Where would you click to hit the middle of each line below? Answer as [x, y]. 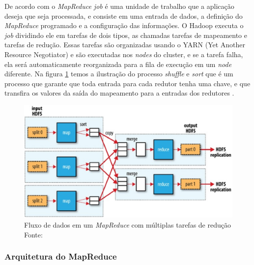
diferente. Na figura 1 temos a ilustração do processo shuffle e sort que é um [119, 74]
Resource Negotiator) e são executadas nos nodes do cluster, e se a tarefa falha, [124, 54]
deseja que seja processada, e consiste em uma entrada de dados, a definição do [124, 16]
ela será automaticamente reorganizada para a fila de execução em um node [118, 64]
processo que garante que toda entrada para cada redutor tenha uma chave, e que [127, 83]
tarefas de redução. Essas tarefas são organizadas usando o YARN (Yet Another [125, 45]
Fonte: [33, 234]
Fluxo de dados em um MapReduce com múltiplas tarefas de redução [127, 224]
